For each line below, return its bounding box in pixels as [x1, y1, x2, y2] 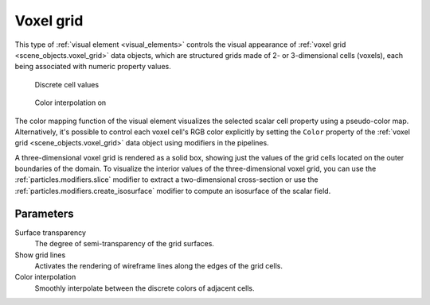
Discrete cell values [34, 79, 100, 89]
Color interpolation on [34, 98, 107, 107]
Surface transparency [14, 227, 87, 237]
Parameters [14, 207, 74, 220]
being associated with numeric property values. [14, 62, 171, 71]
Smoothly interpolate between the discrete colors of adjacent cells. [34, 283, 255, 293]
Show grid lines [14, 250, 66, 260]
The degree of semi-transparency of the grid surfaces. [34, 239, 215, 249]
